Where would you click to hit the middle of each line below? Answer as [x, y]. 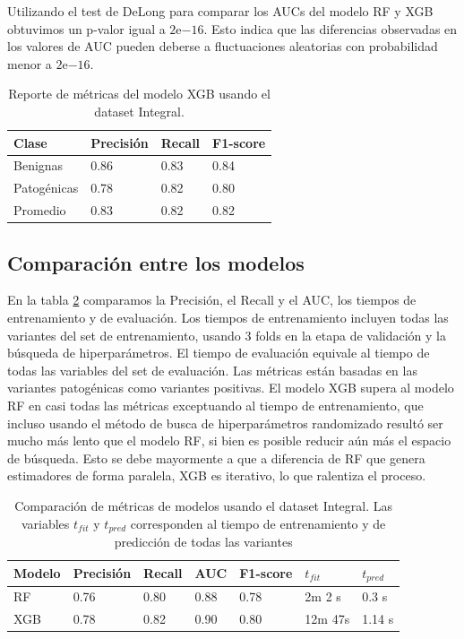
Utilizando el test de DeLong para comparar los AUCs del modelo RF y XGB [220, 11]
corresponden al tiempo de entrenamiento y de [258, 523]
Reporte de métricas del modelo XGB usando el [139, 94]
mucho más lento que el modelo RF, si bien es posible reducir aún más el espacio [229, 440]
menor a [30, 63]
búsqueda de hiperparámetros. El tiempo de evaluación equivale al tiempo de [219, 353]
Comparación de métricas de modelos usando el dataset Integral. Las [204, 505]
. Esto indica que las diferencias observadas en [331, 28]
